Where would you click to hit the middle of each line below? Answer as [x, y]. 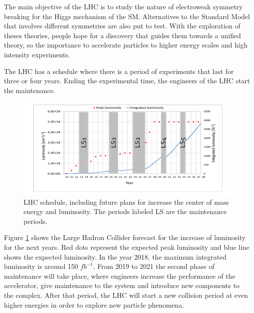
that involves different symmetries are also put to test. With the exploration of [122, 26]
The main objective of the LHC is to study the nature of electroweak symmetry [123, 6]
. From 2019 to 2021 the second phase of [154, 266]
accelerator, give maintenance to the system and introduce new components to [122, 285]
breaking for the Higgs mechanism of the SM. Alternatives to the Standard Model [127, 16]
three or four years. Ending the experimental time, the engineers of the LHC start [127, 81]
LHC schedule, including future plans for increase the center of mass [126, 202]
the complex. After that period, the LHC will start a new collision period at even [126, 295]
